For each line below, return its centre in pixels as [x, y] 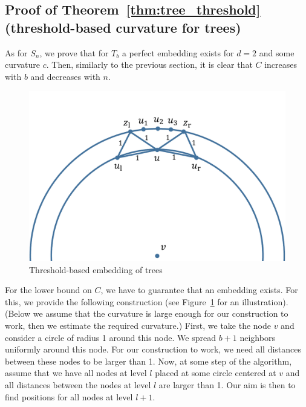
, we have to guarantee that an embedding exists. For [199, 290]
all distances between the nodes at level [78, 385]
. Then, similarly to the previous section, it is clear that [149, 65]
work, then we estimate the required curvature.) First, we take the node [138, 326]
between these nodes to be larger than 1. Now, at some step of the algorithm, [148, 361]
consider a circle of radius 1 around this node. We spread [110, 337]
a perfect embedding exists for [178, 52]
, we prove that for [74, 52]
